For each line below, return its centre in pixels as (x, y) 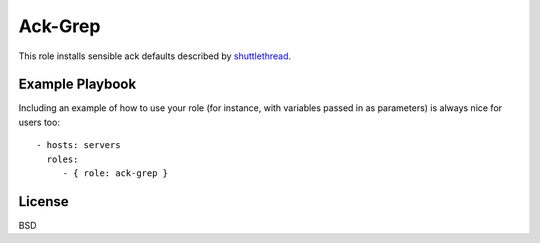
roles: (62, 159)
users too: (39, 122)
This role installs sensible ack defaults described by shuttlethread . (155, 56)
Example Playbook (77, 84)
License (43, 201)
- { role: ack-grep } (115, 173)
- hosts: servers (78, 145)
